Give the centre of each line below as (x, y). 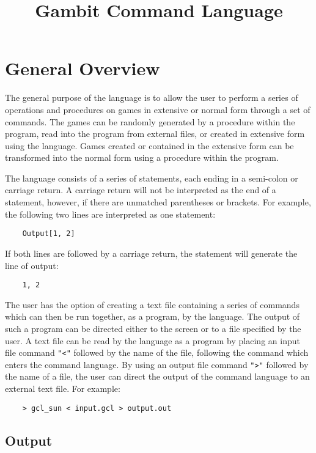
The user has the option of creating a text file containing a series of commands (152, 304)
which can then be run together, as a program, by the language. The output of (152, 316)
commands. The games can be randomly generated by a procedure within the (150, 121)
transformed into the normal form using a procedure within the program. (142, 157)
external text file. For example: (63, 389)
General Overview (83, 68)
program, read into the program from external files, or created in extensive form (155, 134)
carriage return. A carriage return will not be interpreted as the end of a (141, 190)
